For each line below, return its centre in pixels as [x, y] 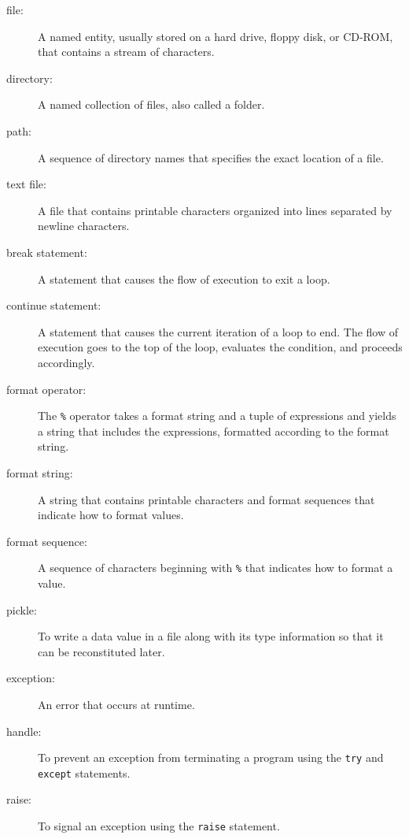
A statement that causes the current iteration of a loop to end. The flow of [218, 331]
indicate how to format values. [111, 515]
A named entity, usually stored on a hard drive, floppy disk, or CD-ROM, [216, 36]
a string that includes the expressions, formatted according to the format [214, 431]
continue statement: [54, 305]
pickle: [22, 609]
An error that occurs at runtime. [116, 704]
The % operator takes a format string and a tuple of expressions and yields [217, 416]
